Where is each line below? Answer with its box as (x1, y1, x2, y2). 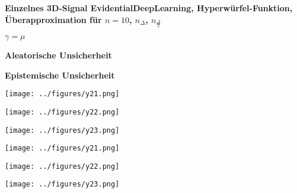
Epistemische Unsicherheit (5, 68, 115, 81)
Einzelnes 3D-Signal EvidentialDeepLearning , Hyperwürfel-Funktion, (5, 2, 293, 14)
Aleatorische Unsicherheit (5, 49, 112, 61)
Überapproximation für (5, 13, 102, 25)
